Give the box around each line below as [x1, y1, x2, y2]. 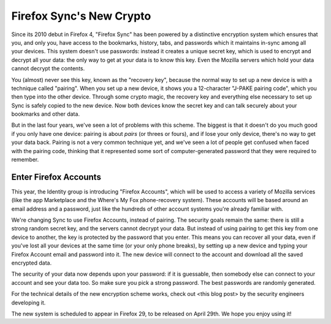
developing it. [11, 299, 46, 306]
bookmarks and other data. [11, 110, 80, 118]
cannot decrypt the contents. [11, 65, 85, 72]
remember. [11, 156, 39, 164]
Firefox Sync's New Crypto [11, 9, 151, 23]
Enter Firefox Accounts [11, 171, 101, 182]
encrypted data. [11, 259, 52, 266]
